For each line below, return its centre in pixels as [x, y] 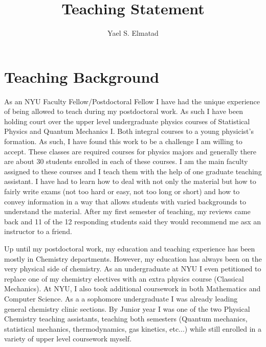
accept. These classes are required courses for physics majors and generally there [130, 151]
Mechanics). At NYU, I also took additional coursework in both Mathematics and [132, 288]
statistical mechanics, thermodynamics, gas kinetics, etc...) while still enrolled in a [133, 328]
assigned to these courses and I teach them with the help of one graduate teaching [133, 171]
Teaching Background [82, 76]
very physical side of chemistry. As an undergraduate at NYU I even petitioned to [133, 269]
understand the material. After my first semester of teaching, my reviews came [127, 211]
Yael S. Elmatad [133, 33]
